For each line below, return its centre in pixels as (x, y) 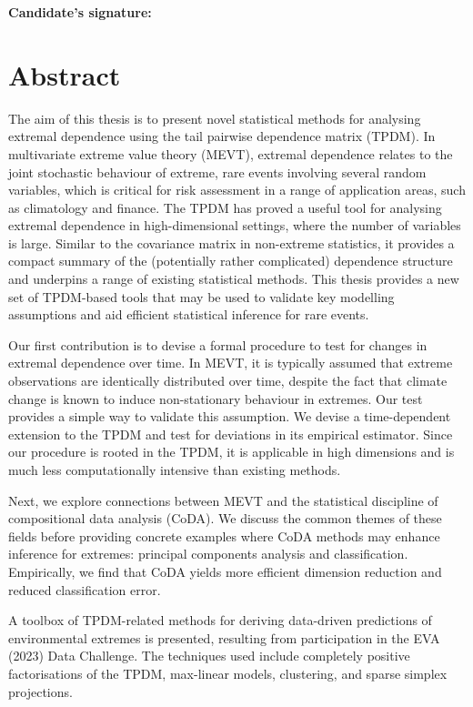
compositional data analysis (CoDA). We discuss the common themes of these (225, 518)
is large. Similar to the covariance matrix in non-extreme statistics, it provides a (231, 242)
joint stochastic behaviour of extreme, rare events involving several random (217, 172)
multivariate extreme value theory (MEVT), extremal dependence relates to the (231, 153)
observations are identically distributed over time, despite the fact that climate (228, 381)
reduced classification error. (85, 589)
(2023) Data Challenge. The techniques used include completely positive (209, 656)
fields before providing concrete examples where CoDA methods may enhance (224, 535)
